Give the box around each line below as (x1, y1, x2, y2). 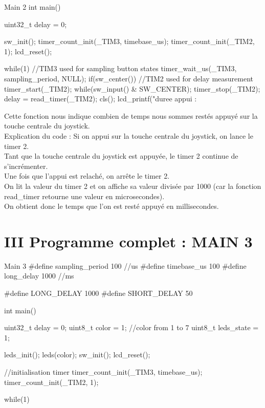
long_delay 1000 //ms (4, 270, 74, 281)
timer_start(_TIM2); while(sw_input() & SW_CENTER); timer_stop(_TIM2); (4, 83, 260, 94)
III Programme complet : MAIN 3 (4, 230, 253, 251)
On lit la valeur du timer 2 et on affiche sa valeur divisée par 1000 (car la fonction (4, 180, 261, 191)
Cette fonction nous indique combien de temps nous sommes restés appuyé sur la (4, 110, 258, 121)
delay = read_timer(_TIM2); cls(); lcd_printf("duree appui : (4, 93, 197, 104)
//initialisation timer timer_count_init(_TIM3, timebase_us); (4, 366, 203, 377)
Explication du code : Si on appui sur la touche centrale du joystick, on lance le (4, 130, 253, 141)
